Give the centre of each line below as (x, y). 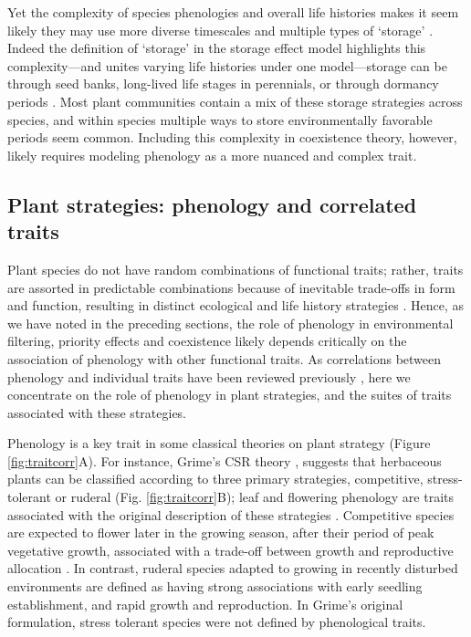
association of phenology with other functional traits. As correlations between (225, 358)
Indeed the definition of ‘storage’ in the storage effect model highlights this (217, 48)
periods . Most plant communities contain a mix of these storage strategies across (235, 101)
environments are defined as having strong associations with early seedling (215, 586)
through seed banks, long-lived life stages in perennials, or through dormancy (223, 84)
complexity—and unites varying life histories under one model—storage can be (227, 65)
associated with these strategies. (97, 412)
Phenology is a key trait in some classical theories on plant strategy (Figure (219, 443)
